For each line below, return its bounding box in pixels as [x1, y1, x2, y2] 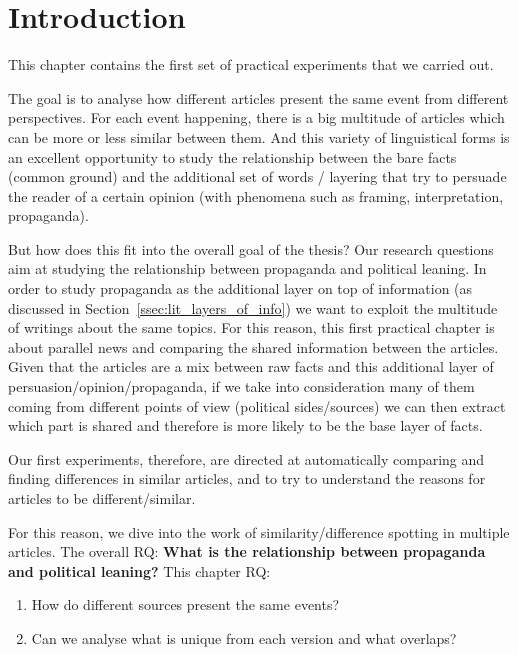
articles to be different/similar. [8, 488, 196, 508]
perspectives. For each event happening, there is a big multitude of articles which [8, 107, 505, 128]
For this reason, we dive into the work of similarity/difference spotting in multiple [8, 521, 510, 542]
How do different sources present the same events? [31, 594, 340, 615]
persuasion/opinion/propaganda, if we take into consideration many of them [8, 376, 475, 397]
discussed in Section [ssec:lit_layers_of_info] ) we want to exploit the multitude [8, 297, 498, 318]
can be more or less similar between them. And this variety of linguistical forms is [8, 126, 510, 147]
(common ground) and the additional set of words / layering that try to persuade [8, 166, 507, 187]
